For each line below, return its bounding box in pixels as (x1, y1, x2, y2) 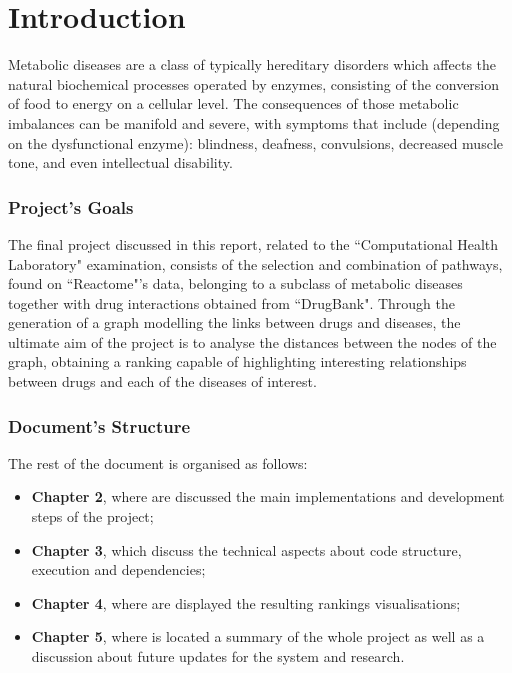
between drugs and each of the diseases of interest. (8, 371, 317, 392)
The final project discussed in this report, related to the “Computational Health (8, 233, 499, 254)
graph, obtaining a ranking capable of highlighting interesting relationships (8, 351, 467, 372)
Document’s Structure (8, 413, 191, 438)
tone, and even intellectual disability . (8, 152, 233, 173)
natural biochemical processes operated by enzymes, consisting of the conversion (8, 73, 500, 94)
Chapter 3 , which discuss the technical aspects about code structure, (31, 539, 462, 560)
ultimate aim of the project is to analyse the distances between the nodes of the (8, 331, 497, 352)
